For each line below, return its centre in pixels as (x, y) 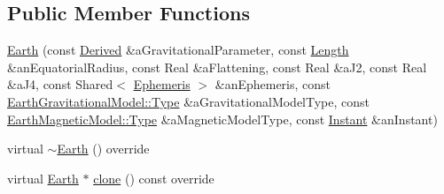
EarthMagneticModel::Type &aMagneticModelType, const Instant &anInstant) (222, 119)
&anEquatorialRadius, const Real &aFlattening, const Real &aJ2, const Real (217, 67)
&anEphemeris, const (273, 84)
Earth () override (103, 149)
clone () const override (154, 178)
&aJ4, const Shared (60, 84)
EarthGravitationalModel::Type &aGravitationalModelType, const (189, 101)
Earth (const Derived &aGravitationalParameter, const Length (178, 50)
